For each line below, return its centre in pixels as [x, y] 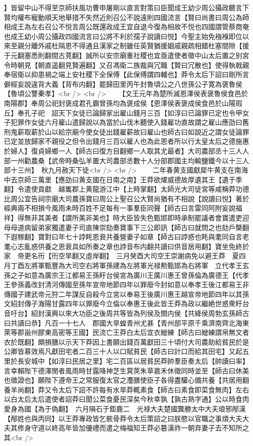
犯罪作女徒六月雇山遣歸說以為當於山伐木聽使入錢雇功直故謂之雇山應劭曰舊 [130, 122]
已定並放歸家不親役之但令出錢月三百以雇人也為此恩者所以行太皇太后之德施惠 [126, 141]
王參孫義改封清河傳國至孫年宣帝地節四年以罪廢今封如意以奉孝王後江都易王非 [126, 284]
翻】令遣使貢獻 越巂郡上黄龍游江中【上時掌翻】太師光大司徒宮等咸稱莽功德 [126, 189]
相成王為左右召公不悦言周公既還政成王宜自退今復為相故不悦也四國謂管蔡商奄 [126, 27]
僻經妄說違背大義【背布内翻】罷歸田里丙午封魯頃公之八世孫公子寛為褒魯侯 [123, 84]
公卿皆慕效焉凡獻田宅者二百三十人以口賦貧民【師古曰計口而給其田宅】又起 [123, 351]
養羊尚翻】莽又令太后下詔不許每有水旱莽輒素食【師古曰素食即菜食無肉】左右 [126, 389]
